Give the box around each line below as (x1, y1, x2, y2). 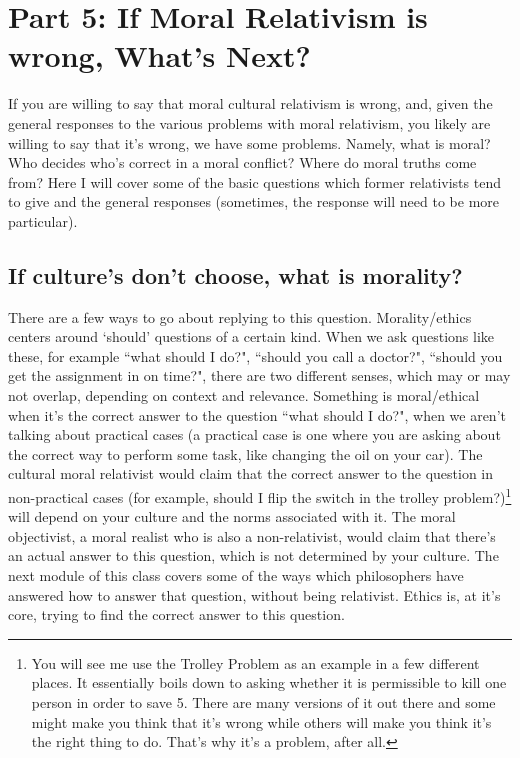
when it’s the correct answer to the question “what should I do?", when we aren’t (8, 404, 506, 425)
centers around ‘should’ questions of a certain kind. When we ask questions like (8, 326, 494, 347)
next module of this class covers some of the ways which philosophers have (8, 565, 464, 586)
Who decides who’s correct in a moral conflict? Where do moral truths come (8, 152, 477, 173)
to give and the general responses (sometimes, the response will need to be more (8, 191, 500, 212)
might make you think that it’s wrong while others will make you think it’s (31, 711, 492, 732)
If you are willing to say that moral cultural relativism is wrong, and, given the (8, 93, 493, 114)
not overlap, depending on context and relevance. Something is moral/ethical (8, 385, 480, 406)
